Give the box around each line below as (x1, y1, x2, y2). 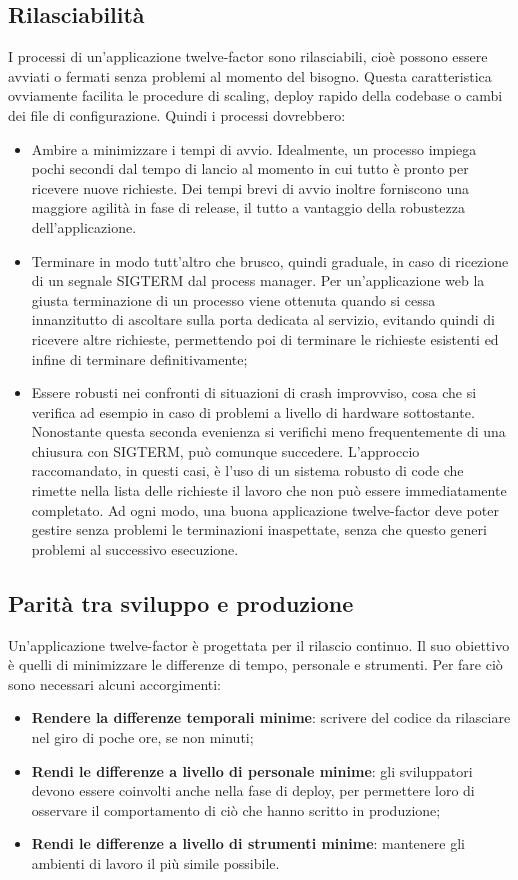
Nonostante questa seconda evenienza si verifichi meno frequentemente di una (31, 421, 506, 442)
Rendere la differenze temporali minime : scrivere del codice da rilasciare (31, 707, 511, 728)
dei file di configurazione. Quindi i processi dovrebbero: (8, 104, 346, 125)
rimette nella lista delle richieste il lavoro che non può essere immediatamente (31, 480, 507, 501)
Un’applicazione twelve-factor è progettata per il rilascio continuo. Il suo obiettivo (8, 634, 510, 655)
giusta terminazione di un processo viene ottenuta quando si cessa (31, 289, 436, 310)
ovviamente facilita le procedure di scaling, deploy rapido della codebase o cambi (8, 85, 503, 106)
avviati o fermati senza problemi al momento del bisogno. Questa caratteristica (8, 65, 492, 86)
